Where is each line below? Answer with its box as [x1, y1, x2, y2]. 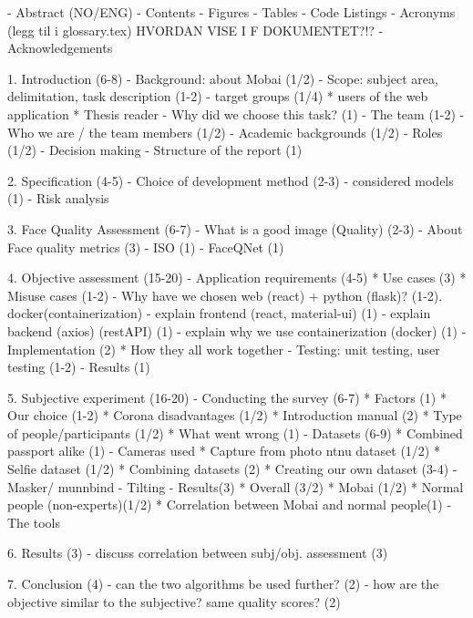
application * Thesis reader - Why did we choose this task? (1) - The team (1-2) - [7, 104, 465, 123]
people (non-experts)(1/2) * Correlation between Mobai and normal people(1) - [7, 495, 452, 514]
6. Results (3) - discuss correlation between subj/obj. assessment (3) [7, 543, 388, 562]
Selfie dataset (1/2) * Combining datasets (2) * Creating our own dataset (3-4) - [7, 459, 458, 479]
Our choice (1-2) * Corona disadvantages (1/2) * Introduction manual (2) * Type [7, 406, 462, 425]
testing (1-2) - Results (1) [7, 357, 150, 376]
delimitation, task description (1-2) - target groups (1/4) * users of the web [7, 87, 428, 106]
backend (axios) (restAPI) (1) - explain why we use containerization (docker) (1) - [7, 321, 467, 340]
